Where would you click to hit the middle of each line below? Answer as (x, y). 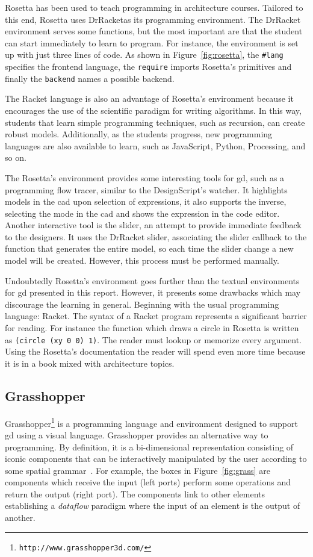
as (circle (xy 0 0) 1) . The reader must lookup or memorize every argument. (153, 339)
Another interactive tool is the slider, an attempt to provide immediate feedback (153, 225)
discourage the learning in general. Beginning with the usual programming (142, 304)
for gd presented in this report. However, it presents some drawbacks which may (153, 292)
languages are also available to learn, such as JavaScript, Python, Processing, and (155, 145)
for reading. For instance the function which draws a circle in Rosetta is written (152, 328)
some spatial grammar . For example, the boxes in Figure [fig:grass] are (138, 470)
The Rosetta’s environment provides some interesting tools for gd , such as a (145, 177)
